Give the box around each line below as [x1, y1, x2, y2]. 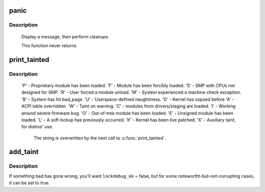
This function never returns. [21, 42, 78, 49]
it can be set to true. [9, 180, 50, 186]
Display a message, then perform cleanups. [21, 33, 110, 39]
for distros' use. [21, 124, 53, 130]
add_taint [9, 148, 39, 156]
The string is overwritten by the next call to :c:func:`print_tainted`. [33, 135, 166, 141]
